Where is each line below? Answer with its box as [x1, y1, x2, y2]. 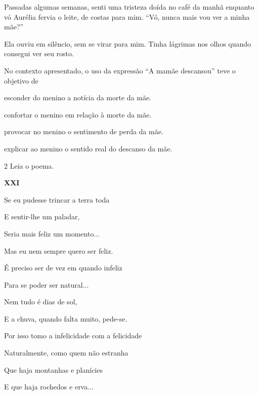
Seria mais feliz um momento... [4, 228, 100, 239]
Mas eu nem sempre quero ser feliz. [4, 245, 113, 256]
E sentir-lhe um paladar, [4, 211, 80, 222]
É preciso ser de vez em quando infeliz [4, 262, 122, 273]
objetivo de [4, 75, 38, 86]
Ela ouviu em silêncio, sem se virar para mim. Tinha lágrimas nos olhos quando [4, 38, 251, 49]
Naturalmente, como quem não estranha [4, 347, 128, 358]
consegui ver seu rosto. [4, 48, 74, 59]
